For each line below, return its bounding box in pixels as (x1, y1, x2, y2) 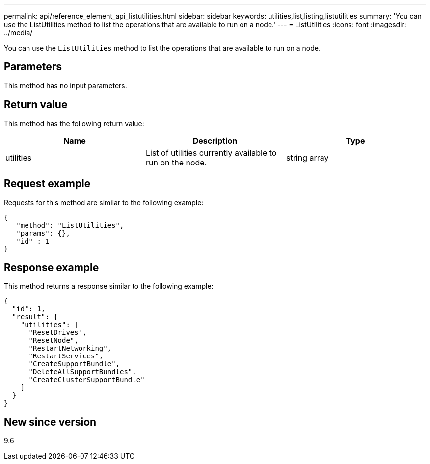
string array (286, 152, 329, 163)
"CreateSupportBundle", (28, 360, 120, 368)
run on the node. (145, 157, 207, 167)
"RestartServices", (28, 352, 104, 360)
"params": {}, (16, 229, 70, 237)
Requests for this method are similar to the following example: (4, 198, 204, 207)
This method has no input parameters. (4, 81, 127, 90)
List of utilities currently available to (145, 147, 277, 158)
